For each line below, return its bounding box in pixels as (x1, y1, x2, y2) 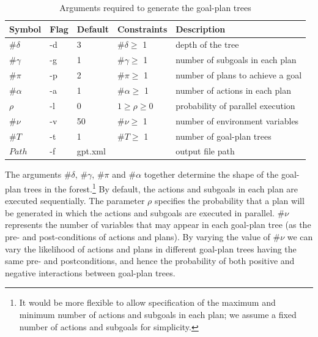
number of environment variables (176, 114, 299, 127)
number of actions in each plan (176, 83, 291, 96)
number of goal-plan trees (176, 129, 272, 142)
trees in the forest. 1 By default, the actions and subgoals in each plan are (24, 181, 298, 195)
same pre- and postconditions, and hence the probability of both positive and (5, 254, 295, 267)
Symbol (9, 22, 42, 35)
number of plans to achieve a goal (176, 69, 302, 81)
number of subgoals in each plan (176, 53, 297, 66)
